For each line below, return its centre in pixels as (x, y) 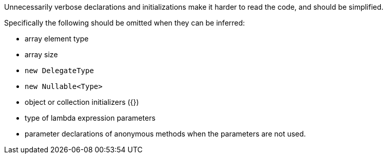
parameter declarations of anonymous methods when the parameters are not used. (165, 134)
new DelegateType (59, 71)
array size (41, 54)
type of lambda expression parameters (90, 118)
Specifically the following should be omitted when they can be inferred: (125, 23)
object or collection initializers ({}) (82, 102)
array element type (57, 39)
